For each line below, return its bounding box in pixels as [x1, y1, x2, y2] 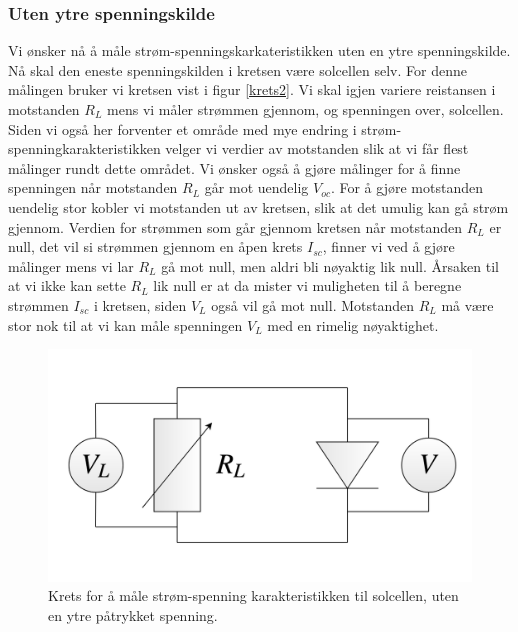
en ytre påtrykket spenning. [48, 605, 218, 626]
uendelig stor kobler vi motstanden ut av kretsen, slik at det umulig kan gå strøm [8, 196, 509, 217]
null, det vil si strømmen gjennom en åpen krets [8, 236, 303, 257]
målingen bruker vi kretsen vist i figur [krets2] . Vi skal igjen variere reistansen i [8, 79, 496, 100]
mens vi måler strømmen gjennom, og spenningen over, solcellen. [107, 99, 504, 119]
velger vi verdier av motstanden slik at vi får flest [165, 138, 469, 159]
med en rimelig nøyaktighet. [267, 314, 439, 335]
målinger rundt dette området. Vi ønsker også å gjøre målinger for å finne [8, 157, 461, 178]
